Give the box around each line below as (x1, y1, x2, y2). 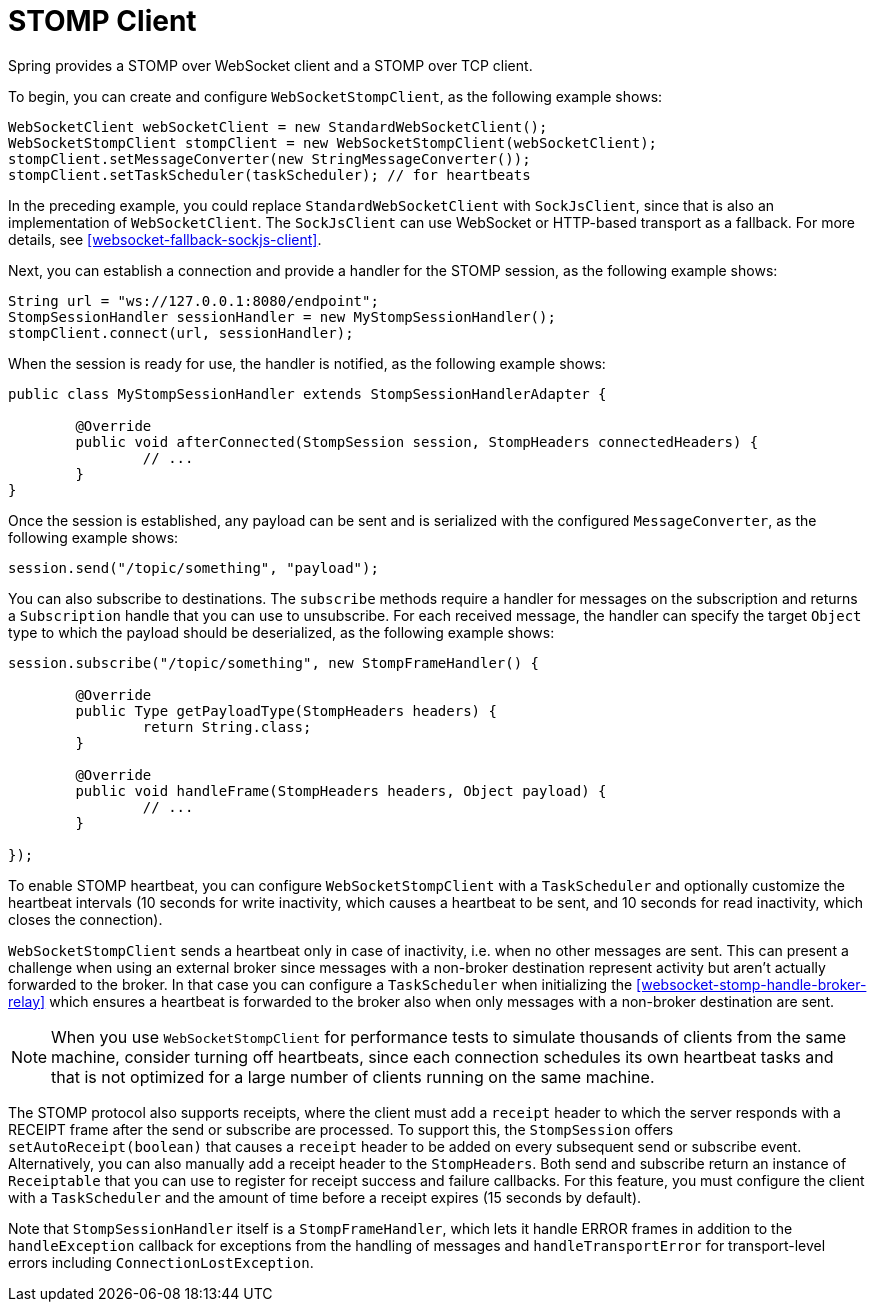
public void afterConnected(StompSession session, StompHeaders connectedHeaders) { (75, 433, 759, 450)
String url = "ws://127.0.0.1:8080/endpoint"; (8, 292, 379, 309)
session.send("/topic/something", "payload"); (8, 559, 379, 576)
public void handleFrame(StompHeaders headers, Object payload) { (75, 782, 607, 799)
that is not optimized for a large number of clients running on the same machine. (51, 1066, 655, 1087)
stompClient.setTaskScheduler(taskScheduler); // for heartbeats (8, 166, 531, 183)
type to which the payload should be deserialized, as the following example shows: (8, 623, 555, 641)
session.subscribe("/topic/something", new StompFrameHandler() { (8, 654, 540, 671)
